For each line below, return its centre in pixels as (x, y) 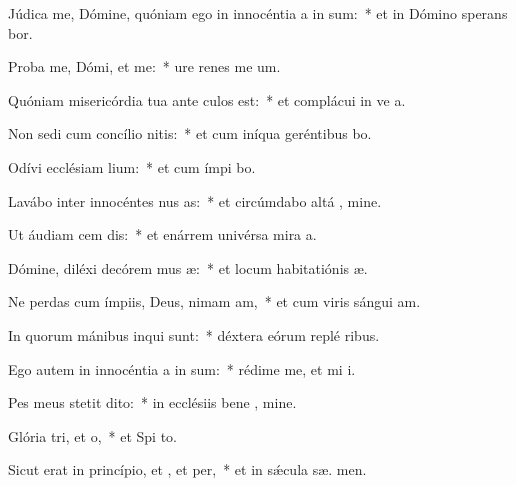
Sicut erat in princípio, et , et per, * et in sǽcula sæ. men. (187, 469)
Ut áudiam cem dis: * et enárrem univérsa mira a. (162, 234)
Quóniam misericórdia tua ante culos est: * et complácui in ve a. (207, 99)
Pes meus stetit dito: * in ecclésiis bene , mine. (152, 402)
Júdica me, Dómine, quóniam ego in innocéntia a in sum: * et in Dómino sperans (258, 13)
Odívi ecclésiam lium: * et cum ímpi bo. (132, 166)
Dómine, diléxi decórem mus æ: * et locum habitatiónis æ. (188, 267)
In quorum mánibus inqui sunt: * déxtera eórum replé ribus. (194, 334)
